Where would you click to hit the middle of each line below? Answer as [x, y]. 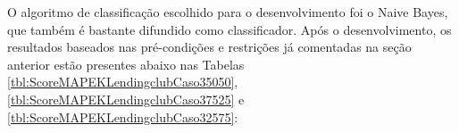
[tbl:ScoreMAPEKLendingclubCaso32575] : [123, 116]
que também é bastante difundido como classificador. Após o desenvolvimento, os [229, 29]
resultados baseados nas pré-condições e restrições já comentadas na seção [209, 47]
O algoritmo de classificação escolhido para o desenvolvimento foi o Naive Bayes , [228, 12]
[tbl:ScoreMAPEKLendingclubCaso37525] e [126, 99]
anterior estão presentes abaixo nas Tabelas [126, 64]
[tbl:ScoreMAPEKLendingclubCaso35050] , [123, 82]
